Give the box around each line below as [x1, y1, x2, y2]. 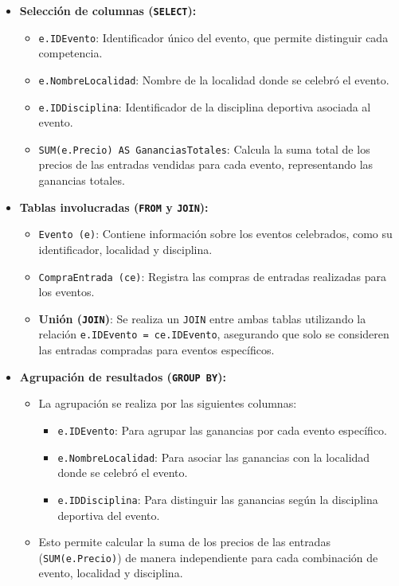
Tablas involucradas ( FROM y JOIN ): [19, 198, 209, 215]
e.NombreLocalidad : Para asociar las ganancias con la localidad [57, 448, 370, 465]
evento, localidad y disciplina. [38, 565, 183, 581]
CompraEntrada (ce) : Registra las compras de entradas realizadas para [38, 268, 387, 284]
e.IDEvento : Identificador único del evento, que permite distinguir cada [38, 29, 389, 45]
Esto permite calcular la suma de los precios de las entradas [38, 533, 331, 550]
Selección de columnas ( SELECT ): [19, 2, 197, 18]
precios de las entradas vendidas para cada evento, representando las [38, 156, 374, 173]
